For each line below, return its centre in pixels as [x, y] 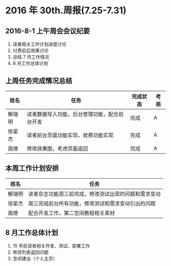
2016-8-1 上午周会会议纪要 [48, 31]
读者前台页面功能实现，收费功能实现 [70, 135]
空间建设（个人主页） [35, 259]
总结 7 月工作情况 [31, 57]
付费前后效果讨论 [31, 51]
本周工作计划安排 [32, 168]
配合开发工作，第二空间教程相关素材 [72, 213]
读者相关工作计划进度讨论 [39, 44]
